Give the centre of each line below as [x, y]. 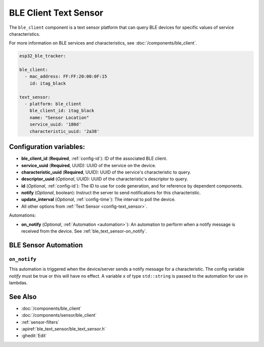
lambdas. [18, 282]
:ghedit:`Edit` [34, 336]
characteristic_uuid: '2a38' [65, 131]
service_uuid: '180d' [55, 124]
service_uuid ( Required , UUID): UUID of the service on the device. [89, 165]
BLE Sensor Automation [46, 245]
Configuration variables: [47, 147]
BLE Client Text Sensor [56, 13]
